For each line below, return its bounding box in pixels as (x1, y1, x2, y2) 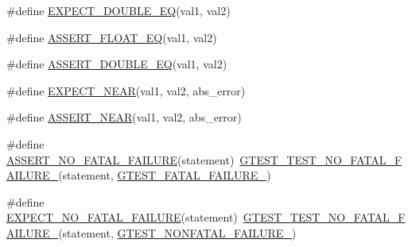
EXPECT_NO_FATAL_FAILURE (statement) (6, 209, 238, 226)
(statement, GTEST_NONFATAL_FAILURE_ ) (58, 224, 297, 241)
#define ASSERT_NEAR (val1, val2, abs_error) (6, 109, 242, 125)
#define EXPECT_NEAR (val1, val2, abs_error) (6, 82, 246, 98)
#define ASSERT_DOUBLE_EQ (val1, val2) (6, 56, 227, 72)
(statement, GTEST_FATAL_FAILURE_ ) (58, 167, 271, 183)
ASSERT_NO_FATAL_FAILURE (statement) (6, 151, 235, 168)
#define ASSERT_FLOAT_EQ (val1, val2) (6, 29, 217, 45)
